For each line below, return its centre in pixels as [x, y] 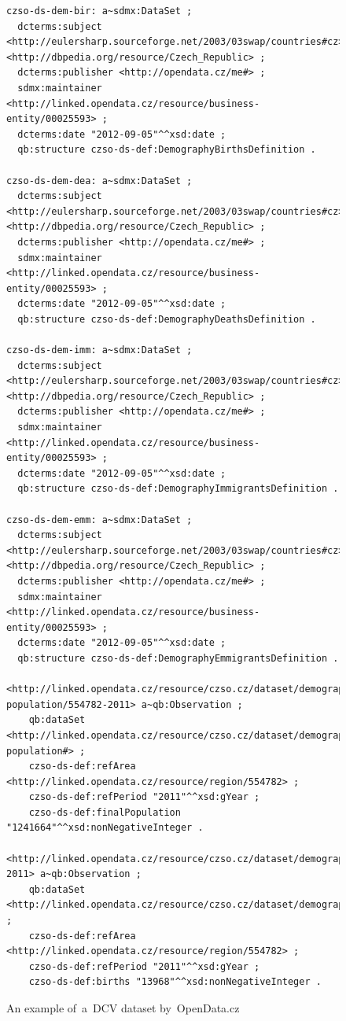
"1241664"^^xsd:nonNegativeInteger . [105, 828]
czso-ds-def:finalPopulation [105, 812]
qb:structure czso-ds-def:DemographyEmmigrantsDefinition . [178, 658]
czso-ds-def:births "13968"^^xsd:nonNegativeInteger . [175, 982]
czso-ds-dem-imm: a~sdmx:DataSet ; [99, 350]
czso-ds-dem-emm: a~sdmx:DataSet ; [99, 520]
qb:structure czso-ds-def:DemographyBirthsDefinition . [167, 150]
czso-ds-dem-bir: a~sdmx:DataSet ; [99, 11]
